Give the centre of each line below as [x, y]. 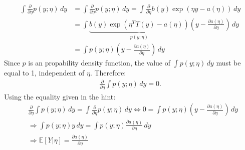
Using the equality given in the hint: [60, 96]
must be [228, 63]
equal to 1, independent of [44, 73]
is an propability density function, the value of [99, 63]
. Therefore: [108, 73]
